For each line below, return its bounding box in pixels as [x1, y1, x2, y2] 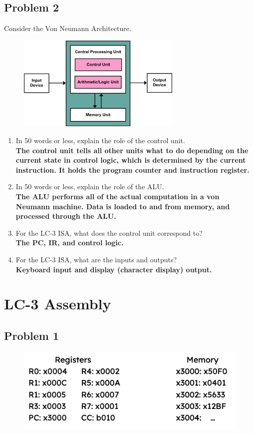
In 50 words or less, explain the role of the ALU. [15, 181, 164, 192]
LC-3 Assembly [4, 293, 111, 314]
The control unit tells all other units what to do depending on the [15, 145, 249, 155]
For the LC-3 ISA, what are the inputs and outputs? [15, 254, 177, 264]
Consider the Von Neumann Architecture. [4, 23, 131, 34]
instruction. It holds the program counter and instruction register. [15, 164, 250, 175]
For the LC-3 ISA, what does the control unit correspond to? [15, 227, 203, 238]
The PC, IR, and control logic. [15, 237, 124, 248]
